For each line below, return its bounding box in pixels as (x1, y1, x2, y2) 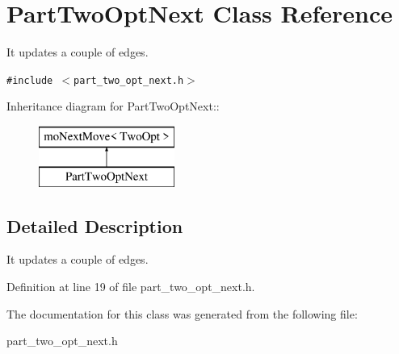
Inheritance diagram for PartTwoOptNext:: (6, 98, 220, 115)
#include (6, 74, 53, 86)
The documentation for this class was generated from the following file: (6, 305, 358, 322)
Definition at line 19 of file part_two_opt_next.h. (6, 277, 255, 294)
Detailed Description (6, 213, 183, 238)
